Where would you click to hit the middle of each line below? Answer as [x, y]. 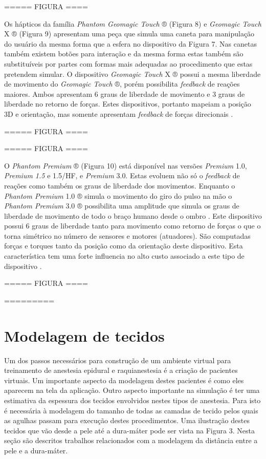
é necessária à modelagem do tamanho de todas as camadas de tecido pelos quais [131, 410]
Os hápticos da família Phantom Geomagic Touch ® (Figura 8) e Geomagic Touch [133, 23]
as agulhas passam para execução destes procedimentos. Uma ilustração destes [127, 420]
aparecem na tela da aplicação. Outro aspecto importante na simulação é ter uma [132, 390]
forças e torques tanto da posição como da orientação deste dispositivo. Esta [124, 246]
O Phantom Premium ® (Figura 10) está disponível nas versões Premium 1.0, [126, 165]
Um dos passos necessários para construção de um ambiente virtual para [118, 360]
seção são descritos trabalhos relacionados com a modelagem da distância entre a [131, 440]
